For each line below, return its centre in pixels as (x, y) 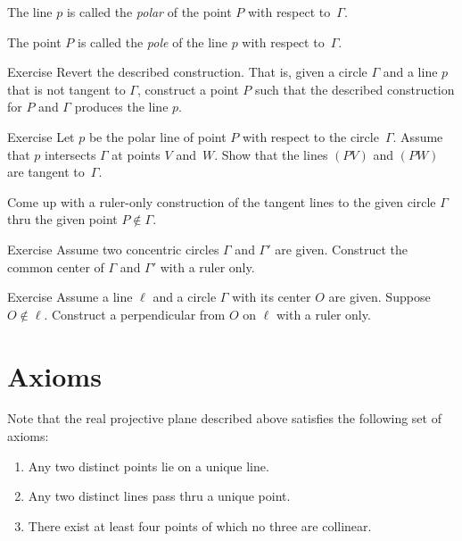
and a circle (185, 297)
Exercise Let (41, 136)
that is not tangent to (66, 89)
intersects (70, 154)
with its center (272, 297)
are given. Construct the (341, 249)
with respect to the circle (310, 136)
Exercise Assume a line (70, 297)
